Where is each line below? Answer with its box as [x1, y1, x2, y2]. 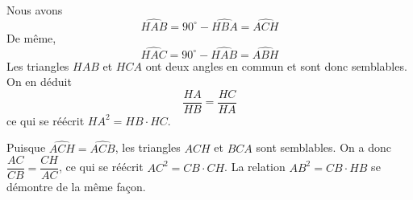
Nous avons [6, 2, 63, 18]
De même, [6, 29, 56, 46]
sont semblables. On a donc [256, 139, 391, 156]
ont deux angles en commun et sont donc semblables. [145, 57, 407, 74]
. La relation [224, 158, 286, 175]
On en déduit [6, 73, 72, 90]
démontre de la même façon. [6, 178, 146, 195]
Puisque [6, 139, 46, 156]
